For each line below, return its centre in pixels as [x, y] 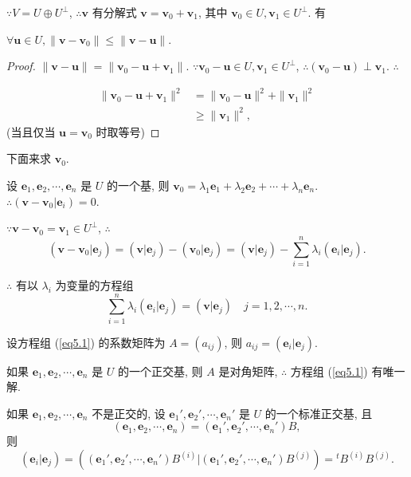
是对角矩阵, [248, 371]
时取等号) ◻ [128, 131]
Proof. [21, 66]
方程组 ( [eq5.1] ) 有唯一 [348, 371]
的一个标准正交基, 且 [319, 413]
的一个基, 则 [138, 185]
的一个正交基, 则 [160, 371]
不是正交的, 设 [129, 413]
